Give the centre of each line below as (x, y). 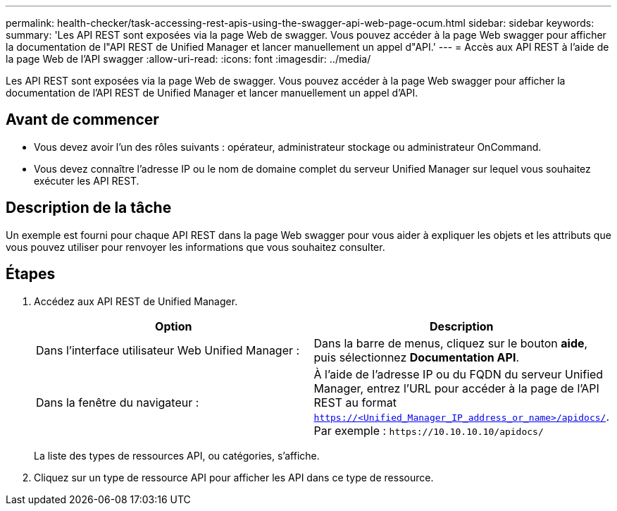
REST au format (355, 402)
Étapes (31, 274)
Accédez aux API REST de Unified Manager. (136, 301)
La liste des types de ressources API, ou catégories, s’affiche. (177, 455)
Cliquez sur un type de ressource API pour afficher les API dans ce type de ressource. (234, 477)
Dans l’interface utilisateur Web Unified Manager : (168, 350)
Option (174, 326)
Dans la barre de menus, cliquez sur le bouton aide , (451, 343)
